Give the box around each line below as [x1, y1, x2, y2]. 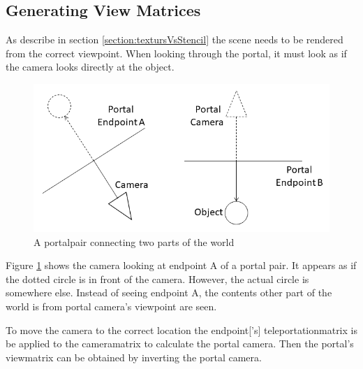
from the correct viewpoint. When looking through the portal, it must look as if [6, 45, 347, 60]
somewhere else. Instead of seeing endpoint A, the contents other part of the [6, 285, 332, 300]
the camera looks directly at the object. [6, 59, 175, 74]
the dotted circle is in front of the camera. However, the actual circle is [6, 271, 309, 286]
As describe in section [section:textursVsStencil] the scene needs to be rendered [6, 32, 343, 47]
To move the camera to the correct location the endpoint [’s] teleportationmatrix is [6, 322, 357, 337]
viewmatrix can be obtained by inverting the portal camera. [6, 349, 262, 364]
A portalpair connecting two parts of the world [34, 234, 235, 249]
